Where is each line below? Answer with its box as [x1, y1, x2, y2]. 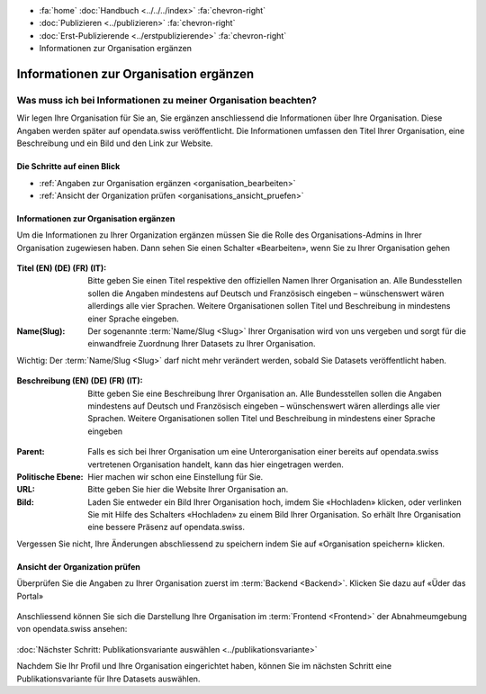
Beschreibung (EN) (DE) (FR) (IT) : [16, 375, 143, 386]
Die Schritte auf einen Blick [16, 161, 121, 172]
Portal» [16, 590, 44, 601]
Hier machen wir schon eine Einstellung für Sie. [87, 471, 264, 482]
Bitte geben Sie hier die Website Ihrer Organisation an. [87, 484, 289, 495]
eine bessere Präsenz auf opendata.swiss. [87, 522, 245, 533]
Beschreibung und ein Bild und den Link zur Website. [16, 138, 213, 149]
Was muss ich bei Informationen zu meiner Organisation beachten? [16, 94, 317, 106]
